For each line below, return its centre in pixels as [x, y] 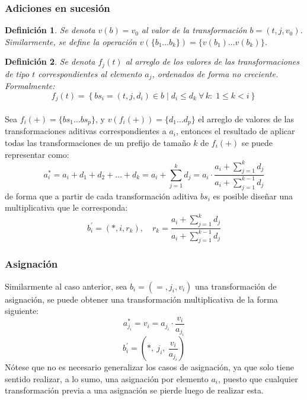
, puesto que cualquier [258, 378]
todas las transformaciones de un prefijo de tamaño [98, 142]
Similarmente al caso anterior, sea [66, 286]
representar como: [37, 154]
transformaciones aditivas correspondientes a [86, 131]
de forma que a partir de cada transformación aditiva [101, 196]
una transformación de [236, 286]
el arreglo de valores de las [246, 118]
